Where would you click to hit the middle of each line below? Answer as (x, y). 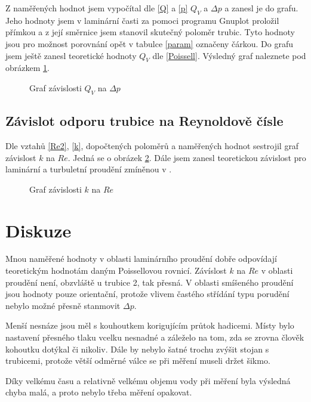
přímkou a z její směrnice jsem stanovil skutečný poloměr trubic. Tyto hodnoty (150, 32)
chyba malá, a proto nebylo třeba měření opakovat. (99, 392)
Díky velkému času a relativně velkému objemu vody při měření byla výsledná (148, 380)
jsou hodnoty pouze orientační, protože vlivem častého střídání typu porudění (147, 294)
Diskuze (39, 230)
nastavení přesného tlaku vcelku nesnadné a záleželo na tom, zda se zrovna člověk (155, 337)
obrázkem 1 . (27, 68)
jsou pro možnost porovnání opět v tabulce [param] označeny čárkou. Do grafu (150, 43)
